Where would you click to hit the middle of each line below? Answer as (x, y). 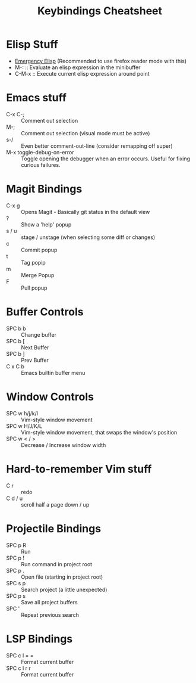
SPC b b (16, 328)
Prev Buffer (35, 360)
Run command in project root (57, 564)
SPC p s (16, 596)
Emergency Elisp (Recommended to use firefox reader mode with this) (101, 61)
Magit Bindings (44, 189)
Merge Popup (38, 275)
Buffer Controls (45, 312)
